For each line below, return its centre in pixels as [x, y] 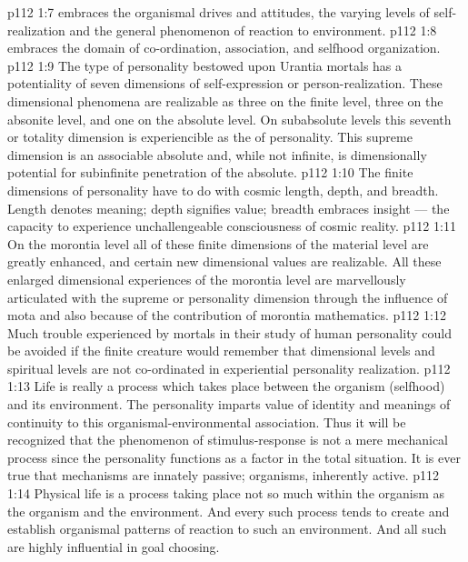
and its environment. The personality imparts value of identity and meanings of [229, 404]
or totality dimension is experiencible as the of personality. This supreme [210, 137]
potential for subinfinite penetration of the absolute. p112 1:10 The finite [210, 172]
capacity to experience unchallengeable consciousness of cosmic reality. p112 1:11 [232, 226]
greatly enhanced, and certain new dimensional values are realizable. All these [224, 261]
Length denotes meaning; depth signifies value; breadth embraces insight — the [229, 208]
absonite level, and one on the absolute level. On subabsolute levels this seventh [229, 119]
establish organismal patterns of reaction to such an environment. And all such [227, 529]
